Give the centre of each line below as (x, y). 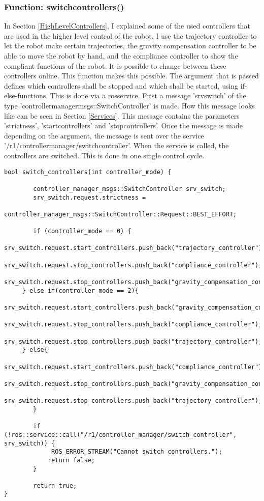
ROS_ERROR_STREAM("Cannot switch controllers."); (137, 452)
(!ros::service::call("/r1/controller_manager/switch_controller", (121, 435)
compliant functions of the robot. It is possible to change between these (115, 65)
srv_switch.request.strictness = (90, 197)
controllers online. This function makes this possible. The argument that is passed (131, 76)
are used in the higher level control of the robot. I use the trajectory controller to (130, 35)
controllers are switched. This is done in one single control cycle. (104, 155)
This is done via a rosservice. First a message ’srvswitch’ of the (148, 95)
